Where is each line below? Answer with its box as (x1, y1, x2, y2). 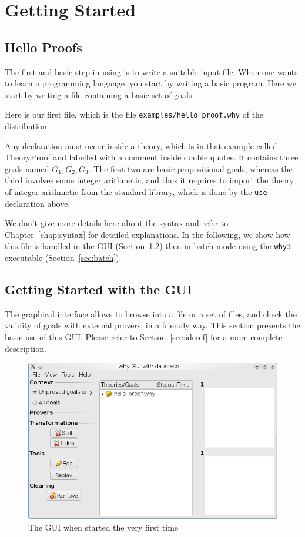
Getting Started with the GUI (5, 280, 193, 298)
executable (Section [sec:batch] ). (5, 251, 122, 264)
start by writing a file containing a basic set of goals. (5, 88, 195, 100)
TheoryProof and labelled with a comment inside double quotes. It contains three (5, 151, 299, 163)
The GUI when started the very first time (28, 521, 179, 533)
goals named (5, 162, 49, 174)
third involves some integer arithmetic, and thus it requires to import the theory (5, 174, 294, 186)
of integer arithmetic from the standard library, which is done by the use (5, 185, 267, 197)
